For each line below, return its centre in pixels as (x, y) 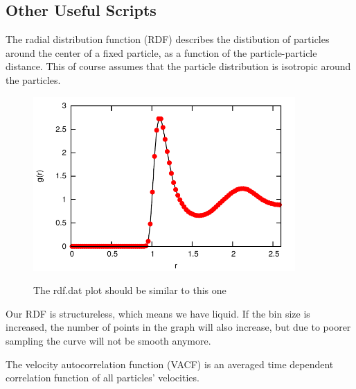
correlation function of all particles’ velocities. (103, 378)
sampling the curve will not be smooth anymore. (108, 341)
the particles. (33, 79)
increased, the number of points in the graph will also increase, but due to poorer (178, 327)
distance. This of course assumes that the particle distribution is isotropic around (178, 66)
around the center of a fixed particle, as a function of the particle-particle (161, 52)
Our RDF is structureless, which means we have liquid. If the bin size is (158, 313)
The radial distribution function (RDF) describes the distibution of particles (168, 39)
